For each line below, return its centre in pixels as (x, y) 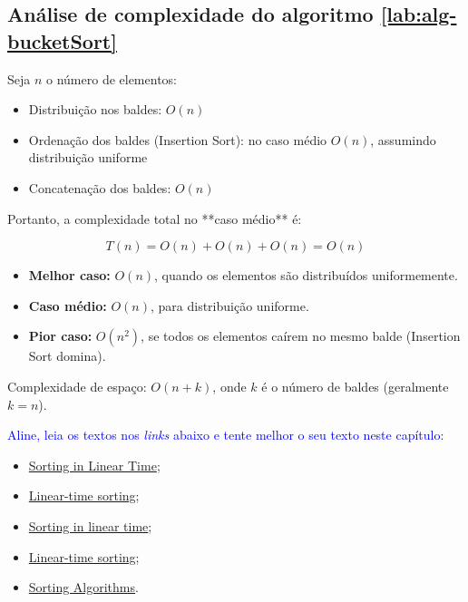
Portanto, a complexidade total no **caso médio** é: (155, 218)
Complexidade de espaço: (77, 386)
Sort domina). (67, 356)
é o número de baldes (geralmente (355, 386)
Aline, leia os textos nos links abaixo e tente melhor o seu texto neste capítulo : (226, 435)
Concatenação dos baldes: (100, 187)
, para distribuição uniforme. (229, 305)
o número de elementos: (112, 78)
